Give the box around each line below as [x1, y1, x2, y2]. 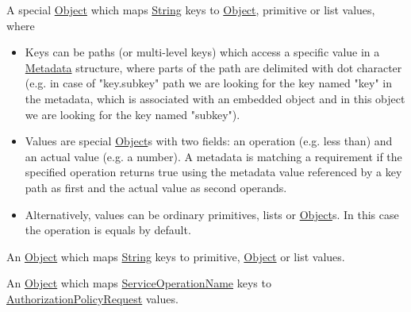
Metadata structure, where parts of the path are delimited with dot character [25, 59, 402, 75]
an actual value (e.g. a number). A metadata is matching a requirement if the [25, 148, 402, 164]
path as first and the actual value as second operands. [25, 179, 287, 195]
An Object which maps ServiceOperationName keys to [6, 275, 271, 291]
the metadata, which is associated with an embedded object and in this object [25, 90, 405, 106]
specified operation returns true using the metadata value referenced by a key [25, 164, 402, 180]
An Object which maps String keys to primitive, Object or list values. [6, 248, 345, 264]
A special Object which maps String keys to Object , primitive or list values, [6, 2, 375, 17]
